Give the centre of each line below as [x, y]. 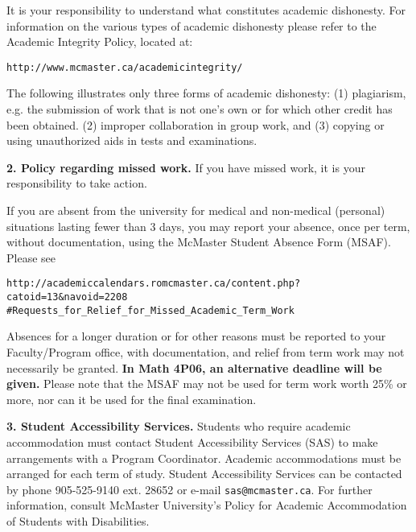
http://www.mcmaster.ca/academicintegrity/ [125, 67]
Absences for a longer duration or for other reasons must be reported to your [196, 336]
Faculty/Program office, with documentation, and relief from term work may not [206, 351]
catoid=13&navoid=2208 [67, 297]
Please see [31, 257]
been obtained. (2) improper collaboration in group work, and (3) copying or [196, 124]
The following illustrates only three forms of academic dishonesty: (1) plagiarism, [206, 93]
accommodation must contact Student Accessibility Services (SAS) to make [192, 441]
